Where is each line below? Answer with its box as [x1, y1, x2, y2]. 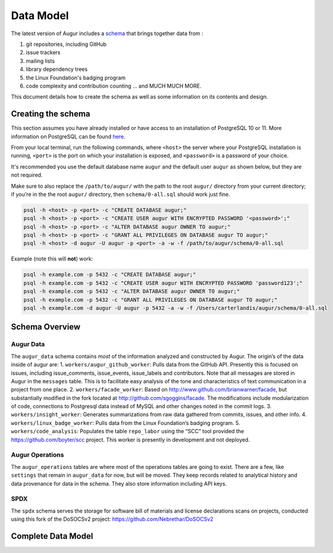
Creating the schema [11, 109, 90, 119]
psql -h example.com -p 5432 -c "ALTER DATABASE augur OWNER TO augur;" [23, 288, 240, 295]
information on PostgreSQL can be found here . [11, 133, 125, 140]
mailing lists [26, 57, 55, 64]
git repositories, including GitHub [26, 41, 107, 48]
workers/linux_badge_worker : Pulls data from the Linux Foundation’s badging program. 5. [11, 419, 240, 426]
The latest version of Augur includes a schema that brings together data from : [11, 30, 203, 37]
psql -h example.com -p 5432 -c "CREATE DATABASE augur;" [23, 271, 196, 278]
